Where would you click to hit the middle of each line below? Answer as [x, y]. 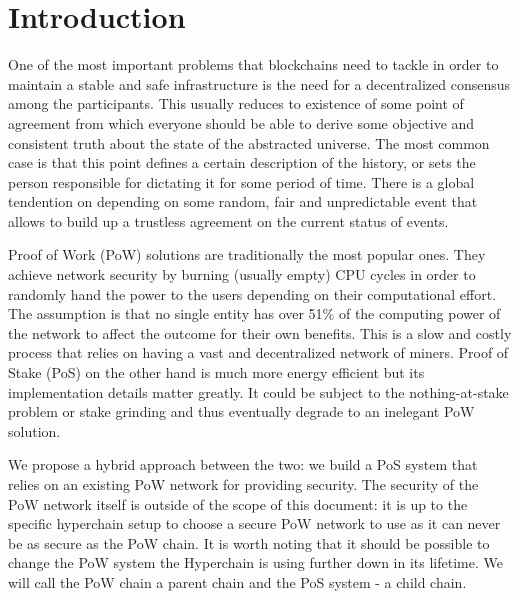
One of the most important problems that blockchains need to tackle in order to [253, 64]
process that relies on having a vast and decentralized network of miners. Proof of [258, 352]
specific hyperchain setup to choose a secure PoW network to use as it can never [254, 523]
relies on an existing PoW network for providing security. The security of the [243, 484]
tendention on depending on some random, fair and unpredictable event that [243, 201]
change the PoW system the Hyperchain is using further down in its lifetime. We [255, 562]
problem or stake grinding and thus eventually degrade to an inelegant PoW [241, 411]
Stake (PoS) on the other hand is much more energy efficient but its [216, 372]
